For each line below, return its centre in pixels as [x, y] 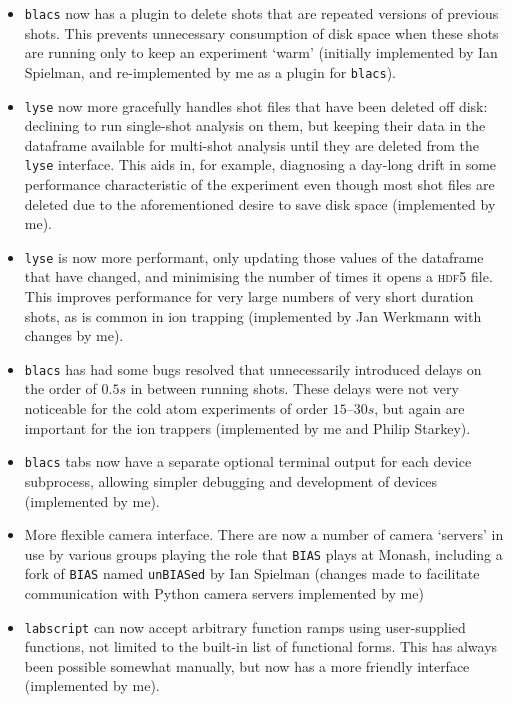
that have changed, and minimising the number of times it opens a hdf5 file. [258, 276]
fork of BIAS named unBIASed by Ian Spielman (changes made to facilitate [252, 573]
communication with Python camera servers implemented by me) [224, 593]
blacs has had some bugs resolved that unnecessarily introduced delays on [253, 368]
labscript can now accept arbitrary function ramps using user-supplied [245, 626]
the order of [60, 388]
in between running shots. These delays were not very [294, 388]
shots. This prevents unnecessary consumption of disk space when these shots [261, 32]
